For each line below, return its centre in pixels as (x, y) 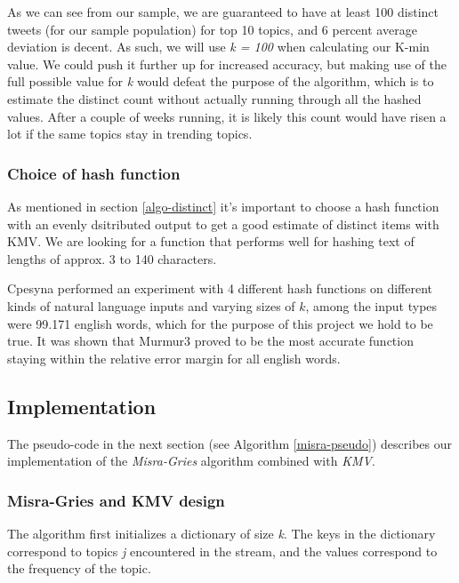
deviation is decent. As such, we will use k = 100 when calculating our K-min (218, 47)
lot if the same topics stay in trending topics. (130, 134)
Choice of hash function (94, 173)
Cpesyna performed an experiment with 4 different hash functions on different (220, 288)
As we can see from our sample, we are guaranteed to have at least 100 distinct (223, 12)
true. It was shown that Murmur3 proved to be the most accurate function (210, 341)
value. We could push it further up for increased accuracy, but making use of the (227, 64)
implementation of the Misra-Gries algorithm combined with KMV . (191, 461)
